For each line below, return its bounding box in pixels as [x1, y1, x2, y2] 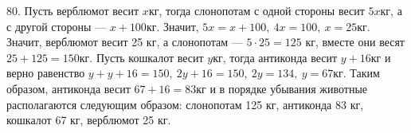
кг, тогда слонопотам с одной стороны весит [148, 2, 365, 18]
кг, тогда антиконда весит [213, 49, 338, 65]
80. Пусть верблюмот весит [6, 2, 139, 18]
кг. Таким [333, 65, 380, 81]
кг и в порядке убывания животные [196, 80, 368, 96]
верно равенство [6, 65, 85, 81]
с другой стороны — [6, 18, 107, 34]
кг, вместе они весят [305, 33, 405, 50]
